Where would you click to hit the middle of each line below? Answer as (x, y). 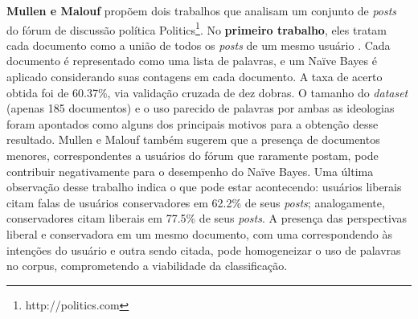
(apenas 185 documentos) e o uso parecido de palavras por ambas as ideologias (201, 108)
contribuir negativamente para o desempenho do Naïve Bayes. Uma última (190, 171)
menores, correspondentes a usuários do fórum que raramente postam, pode (193, 155)
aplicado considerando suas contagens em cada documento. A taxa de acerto (195, 77)
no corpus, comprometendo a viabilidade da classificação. (147, 266)
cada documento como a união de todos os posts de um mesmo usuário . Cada (199, 45)
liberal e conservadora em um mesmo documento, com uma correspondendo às (199, 233)
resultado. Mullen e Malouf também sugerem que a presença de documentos (193, 139)
